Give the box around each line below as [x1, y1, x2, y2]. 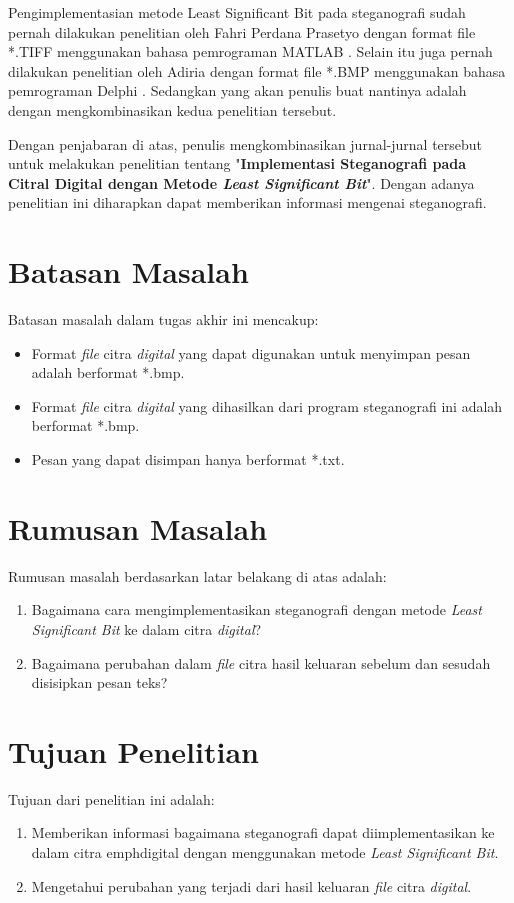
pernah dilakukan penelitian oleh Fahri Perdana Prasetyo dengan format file [8, 21, 476, 42]
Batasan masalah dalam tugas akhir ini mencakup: [8, 309, 319, 330]
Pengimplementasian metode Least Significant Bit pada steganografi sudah [8, 2, 466, 22]
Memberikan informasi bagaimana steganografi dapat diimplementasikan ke [31, 822, 495, 843]
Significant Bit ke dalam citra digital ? [31, 618, 262, 639]
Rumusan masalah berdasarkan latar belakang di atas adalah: [8, 565, 387, 586]
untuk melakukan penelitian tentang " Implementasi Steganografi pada [8, 153, 467, 174]
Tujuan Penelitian [8, 730, 259, 771]
